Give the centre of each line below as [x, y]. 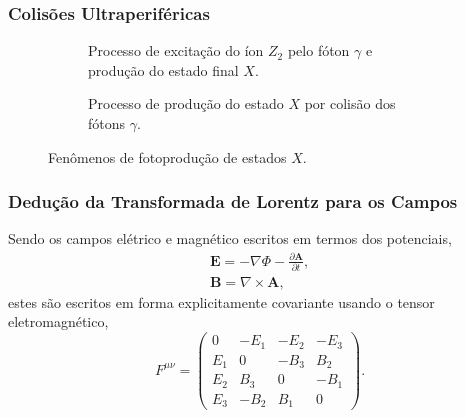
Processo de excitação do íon [176, 50]
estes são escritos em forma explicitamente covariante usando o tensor [221, 301]
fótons [107, 123]
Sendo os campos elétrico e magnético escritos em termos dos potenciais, [230, 238]
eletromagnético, [58, 321]
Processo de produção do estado [186, 103]
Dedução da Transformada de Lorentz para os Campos [233, 201]
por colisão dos [350, 103]
